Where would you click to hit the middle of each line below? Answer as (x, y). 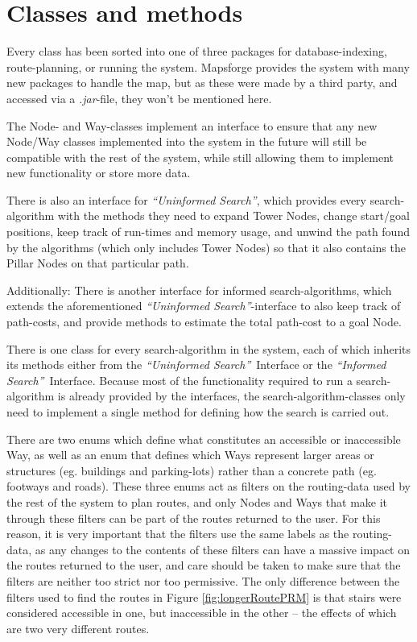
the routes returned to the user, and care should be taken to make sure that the (204, 565)
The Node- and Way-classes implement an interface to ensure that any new (192, 125)
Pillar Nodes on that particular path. (98, 263)
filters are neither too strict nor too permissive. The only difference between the (203, 580)
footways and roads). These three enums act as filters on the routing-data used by (208, 486)
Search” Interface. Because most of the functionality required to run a (180, 380)
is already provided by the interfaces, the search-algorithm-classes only (231, 396)
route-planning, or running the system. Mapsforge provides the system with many (208, 66)
